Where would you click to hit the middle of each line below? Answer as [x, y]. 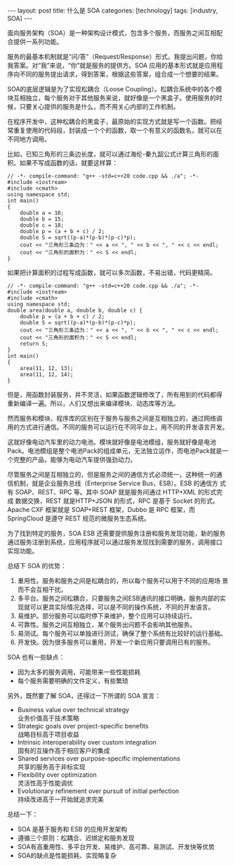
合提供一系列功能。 [35, 41]
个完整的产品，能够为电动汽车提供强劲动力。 [72, 459]
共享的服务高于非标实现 [51, 767]
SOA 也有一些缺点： [36, 657]
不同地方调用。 [29, 139]
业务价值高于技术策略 [48, 718]
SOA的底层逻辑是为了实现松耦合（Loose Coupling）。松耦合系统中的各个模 [115, 89]
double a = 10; [42, 213]
